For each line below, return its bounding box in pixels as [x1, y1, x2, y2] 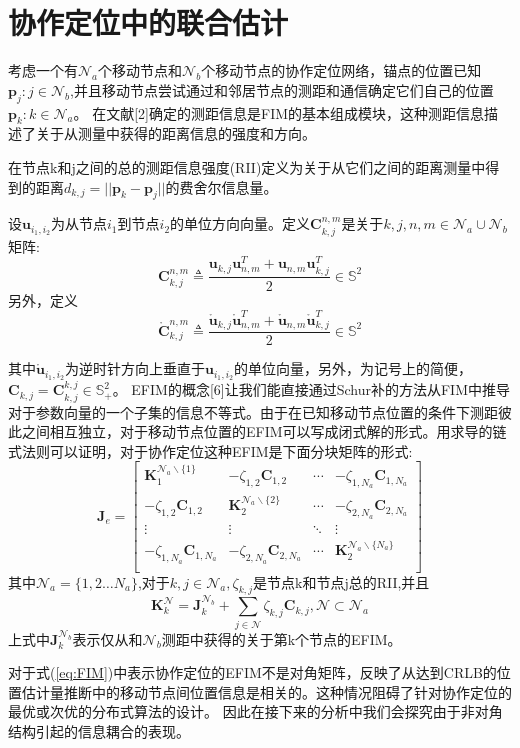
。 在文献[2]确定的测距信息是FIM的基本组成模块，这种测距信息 [73, 102, 485, 123]
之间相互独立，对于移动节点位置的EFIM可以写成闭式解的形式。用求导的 [21, 421, 493, 442]
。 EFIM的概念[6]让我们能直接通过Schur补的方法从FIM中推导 [112, 379, 510, 400]
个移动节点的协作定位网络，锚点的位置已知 [201, 60, 482, 81]
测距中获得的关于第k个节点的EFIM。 [161, 628, 402, 649]
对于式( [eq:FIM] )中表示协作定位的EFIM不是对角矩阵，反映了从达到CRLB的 [8, 662, 497, 683]
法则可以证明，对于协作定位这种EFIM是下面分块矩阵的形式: [21, 440, 413, 461]
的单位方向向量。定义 [170, 213, 311, 234]
